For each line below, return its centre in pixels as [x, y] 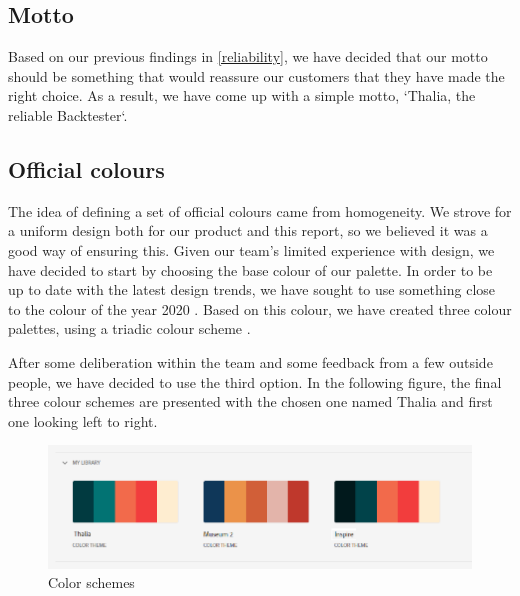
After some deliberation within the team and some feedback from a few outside [250, 361]
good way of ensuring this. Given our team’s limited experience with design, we [251, 249]
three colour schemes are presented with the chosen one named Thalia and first [250, 401]
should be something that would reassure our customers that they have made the [256, 75]
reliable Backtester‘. [68, 114]
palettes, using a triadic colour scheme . [129, 328]
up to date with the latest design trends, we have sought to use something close [252, 289]
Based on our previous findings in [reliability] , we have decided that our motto [248, 56]
